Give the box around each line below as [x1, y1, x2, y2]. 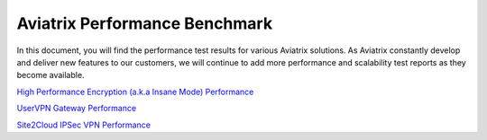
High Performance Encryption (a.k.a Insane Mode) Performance [16, 86, 254, 97]
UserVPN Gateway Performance [16, 103, 137, 114]
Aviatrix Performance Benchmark [16, 13, 273, 33]
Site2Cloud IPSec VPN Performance [16, 119, 151, 130]
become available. [16, 70, 85, 81]
